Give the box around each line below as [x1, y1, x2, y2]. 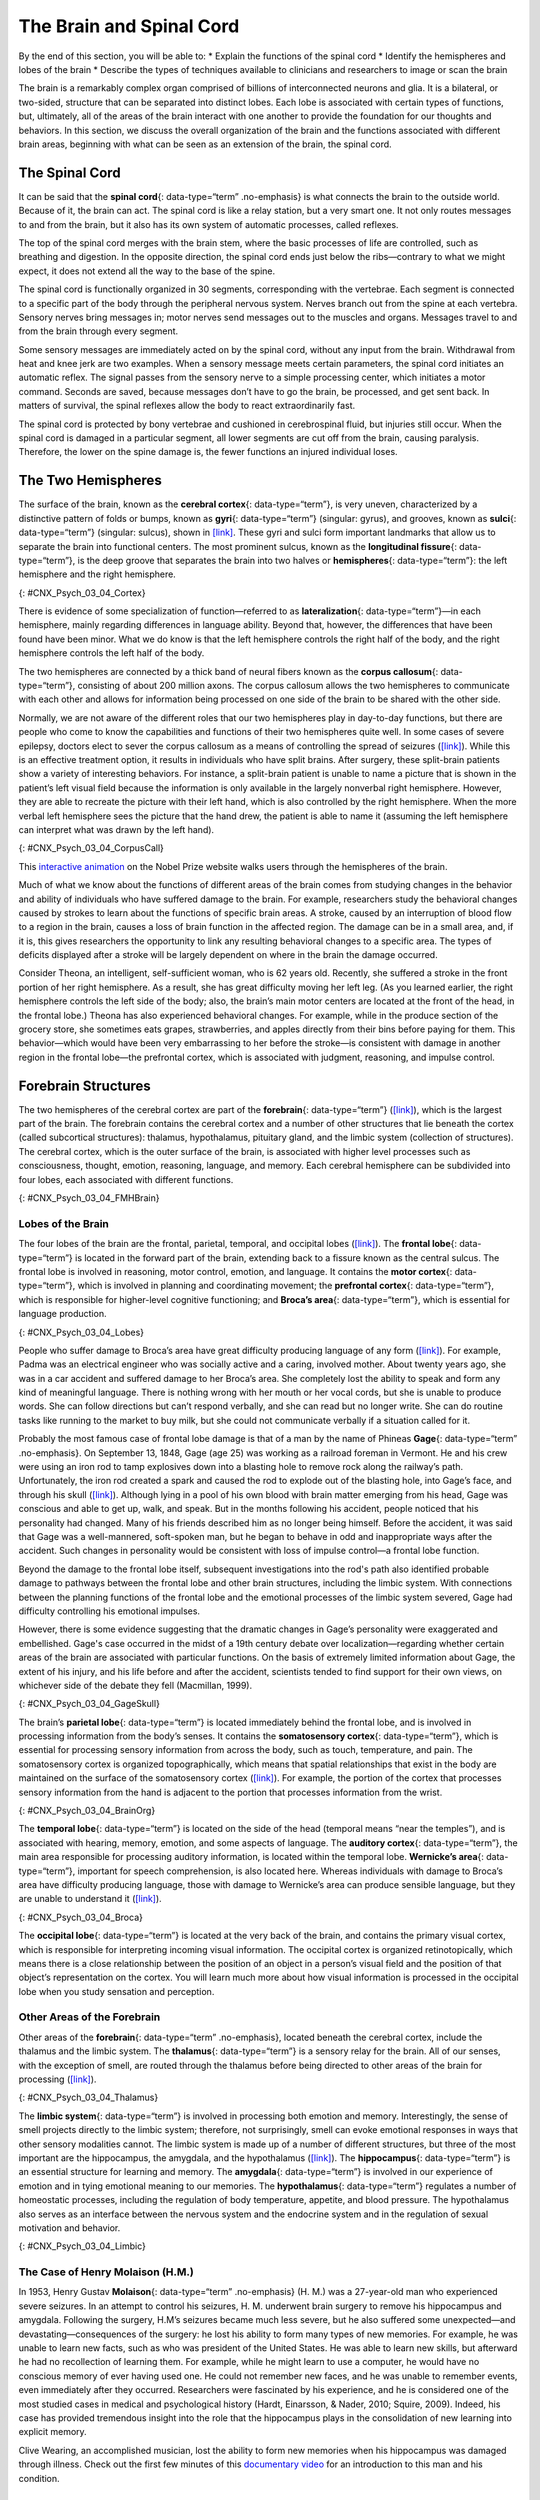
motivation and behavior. [18, 2221, 121, 2234]
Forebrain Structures [18, 1077, 152, 1094]
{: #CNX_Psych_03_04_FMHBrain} [18, 1192, 160, 1204]
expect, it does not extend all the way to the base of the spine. [18, 265, 276, 277]
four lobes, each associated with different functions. [18, 1173, 234, 1185]
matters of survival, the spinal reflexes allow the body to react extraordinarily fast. [18, 400, 356, 412]
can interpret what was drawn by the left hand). [18, 823, 215, 835]
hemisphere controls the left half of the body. [18, 647, 205, 659]
